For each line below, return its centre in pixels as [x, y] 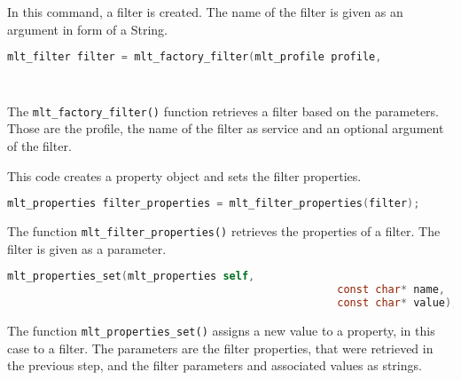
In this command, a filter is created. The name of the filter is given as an [205, 12]
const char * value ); [398, 303]
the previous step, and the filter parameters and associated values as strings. [215, 365]
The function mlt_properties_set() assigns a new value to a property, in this [221, 330]
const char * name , [391, 290]
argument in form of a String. [87, 29]
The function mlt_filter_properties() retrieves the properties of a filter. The [224, 231]
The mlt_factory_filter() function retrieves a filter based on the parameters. [223, 111]
